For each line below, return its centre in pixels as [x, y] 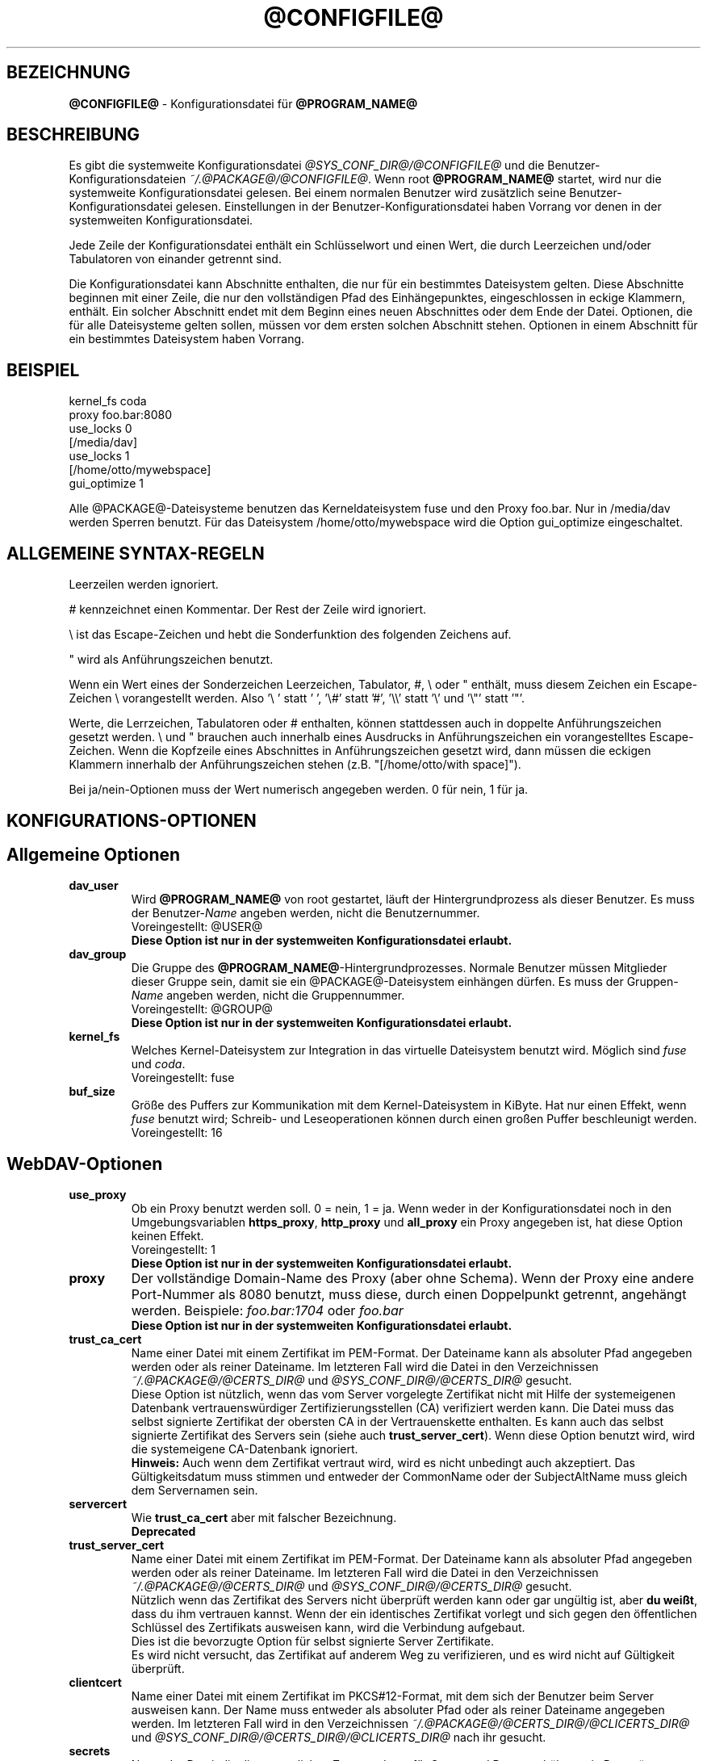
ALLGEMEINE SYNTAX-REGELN [136, 553]
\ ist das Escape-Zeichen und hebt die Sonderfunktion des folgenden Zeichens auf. [290, 635]
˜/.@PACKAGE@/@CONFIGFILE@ [279, 179]
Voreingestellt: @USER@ [197, 927]
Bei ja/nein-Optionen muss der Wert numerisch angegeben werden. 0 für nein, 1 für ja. [299, 790]
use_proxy [98, 1195]
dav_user [94, 886]
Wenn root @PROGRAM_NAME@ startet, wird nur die [518, 179]
